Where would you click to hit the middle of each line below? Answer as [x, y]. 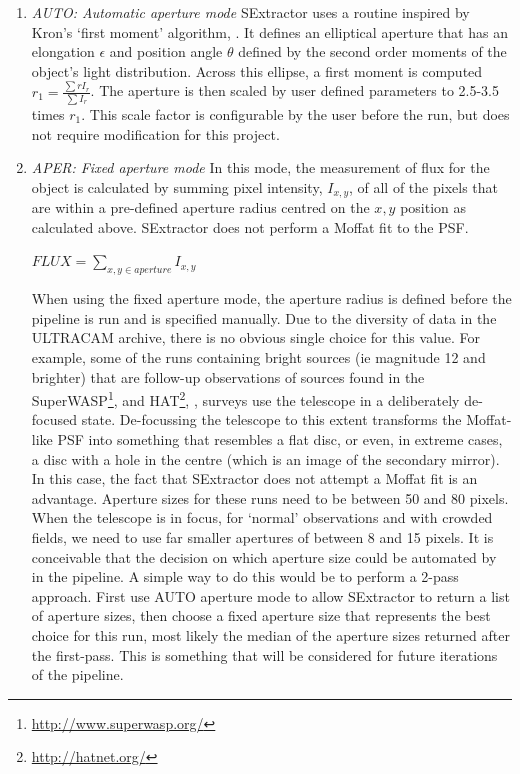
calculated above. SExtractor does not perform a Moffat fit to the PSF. [250, 226]
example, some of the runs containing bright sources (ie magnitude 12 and [258, 357]
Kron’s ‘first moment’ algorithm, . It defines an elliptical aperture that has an [269, 31]
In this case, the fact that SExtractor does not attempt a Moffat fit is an [254, 478]
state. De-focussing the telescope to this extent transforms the [271, 419]
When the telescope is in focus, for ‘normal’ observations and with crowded [262, 517]
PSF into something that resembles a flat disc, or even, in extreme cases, [280, 439]
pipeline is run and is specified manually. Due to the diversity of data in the [264, 317]
